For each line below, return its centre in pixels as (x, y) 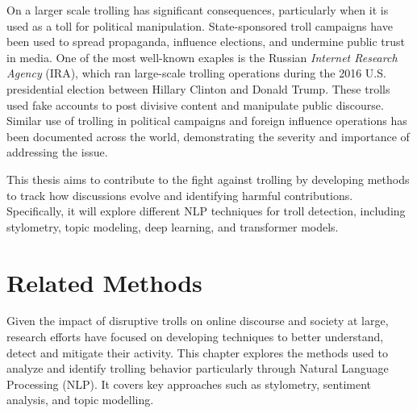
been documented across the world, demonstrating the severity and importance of (208, 136)
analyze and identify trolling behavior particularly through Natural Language (198, 368)
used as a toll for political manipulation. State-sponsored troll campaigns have (200, 25)
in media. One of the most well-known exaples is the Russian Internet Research (202, 57)
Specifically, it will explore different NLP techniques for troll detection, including (206, 211)
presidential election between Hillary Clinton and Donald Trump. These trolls (198, 88)
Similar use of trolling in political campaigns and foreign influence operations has (207, 121)
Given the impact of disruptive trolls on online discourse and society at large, (198, 321)
